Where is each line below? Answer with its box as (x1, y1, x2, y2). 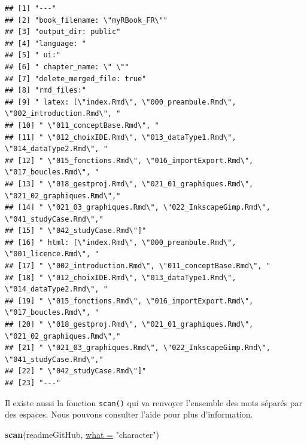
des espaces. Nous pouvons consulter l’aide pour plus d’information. (5, 408, 253, 421)
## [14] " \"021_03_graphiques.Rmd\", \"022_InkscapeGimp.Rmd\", (5, 203, 270, 212)
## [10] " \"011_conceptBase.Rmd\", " (5, 121, 159, 130)
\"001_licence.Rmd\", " (5, 250, 99, 259)
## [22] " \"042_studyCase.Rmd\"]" (5, 367, 147, 376)
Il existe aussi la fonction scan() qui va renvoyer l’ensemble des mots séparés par (5, 396, 303, 409)
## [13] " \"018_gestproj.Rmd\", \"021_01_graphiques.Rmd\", (5, 179, 254, 188)
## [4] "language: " (5, 39, 87, 48)
